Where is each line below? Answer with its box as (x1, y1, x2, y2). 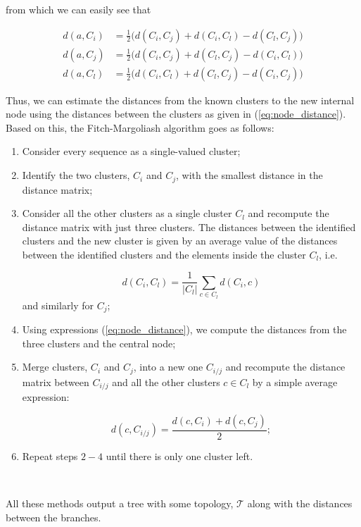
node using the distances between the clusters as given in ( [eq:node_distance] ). (6, 106, 346, 121)
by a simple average (252, 374, 338, 389)
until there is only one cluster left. (106, 448, 253, 463)
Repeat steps (22, 448, 78, 463)
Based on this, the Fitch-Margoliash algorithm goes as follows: (6, 120, 274, 135)
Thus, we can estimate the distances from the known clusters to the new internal (6, 92, 355, 107)
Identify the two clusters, (22, 168, 130, 182)
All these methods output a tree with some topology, (6, 496, 234, 511)
